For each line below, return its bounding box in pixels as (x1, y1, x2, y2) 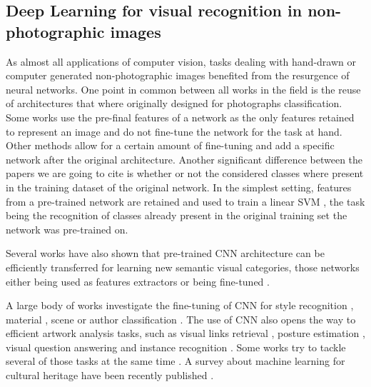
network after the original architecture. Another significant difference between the (6, 151, 363, 166)
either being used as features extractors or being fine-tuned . (6, 273, 270, 288)
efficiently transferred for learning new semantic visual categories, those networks (6, 259, 360, 274)
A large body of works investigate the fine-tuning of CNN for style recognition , (6, 298, 354, 313)
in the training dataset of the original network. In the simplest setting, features (6, 179, 352, 194)
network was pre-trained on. (6, 221, 128, 236)
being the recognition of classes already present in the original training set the (6, 208, 347, 223)
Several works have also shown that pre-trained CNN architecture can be (6, 246, 325, 261)
